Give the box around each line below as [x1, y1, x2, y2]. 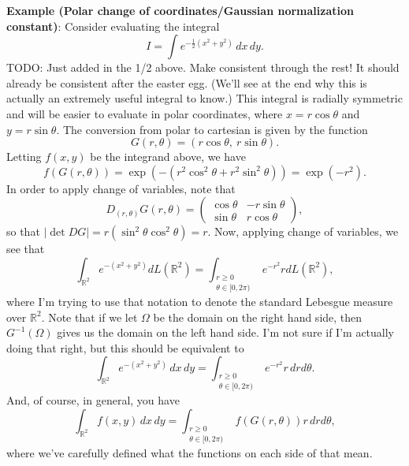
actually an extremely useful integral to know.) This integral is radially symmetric [6, 90, 403, 106]
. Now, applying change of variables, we [207, 223, 399, 240]
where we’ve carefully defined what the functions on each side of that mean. [6, 445, 373, 461]
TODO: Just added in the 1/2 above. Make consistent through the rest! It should [6, 59, 400, 76]
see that [6, 240, 45, 257]
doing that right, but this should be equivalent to [6, 339, 244, 356]
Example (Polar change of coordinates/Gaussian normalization [6, 2, 354, 18]
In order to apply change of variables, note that [6, 180, 236, 196]
